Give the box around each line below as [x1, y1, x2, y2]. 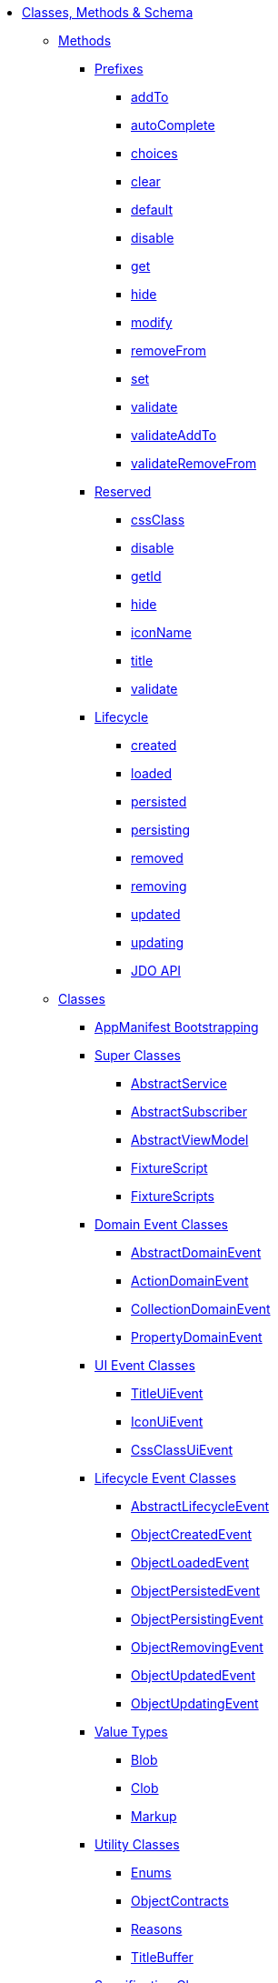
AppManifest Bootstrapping [94, 1019, 259, 1035]
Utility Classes [94, 1837, 180, 1852]
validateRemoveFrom [131, 456, 257, 471]
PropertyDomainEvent [131, 1329, 263, 1345]
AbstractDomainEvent [131, 1245, 262, 1260]
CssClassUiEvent [131, 1442, 233, 1457]
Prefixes [94, 61, 144, 76]
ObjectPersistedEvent [131, 1583, 261, 1598]
